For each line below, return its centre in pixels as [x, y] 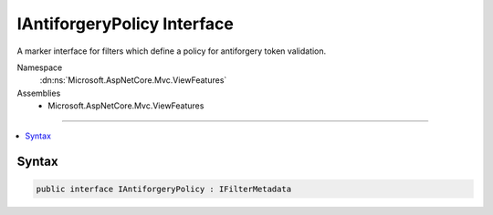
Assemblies [39, 93]
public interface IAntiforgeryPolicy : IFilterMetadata [164, 189]
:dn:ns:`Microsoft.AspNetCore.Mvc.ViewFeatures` [133, 80]
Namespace [40, 67]
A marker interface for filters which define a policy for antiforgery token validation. [172, 51]
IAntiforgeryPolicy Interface [126, 24]
